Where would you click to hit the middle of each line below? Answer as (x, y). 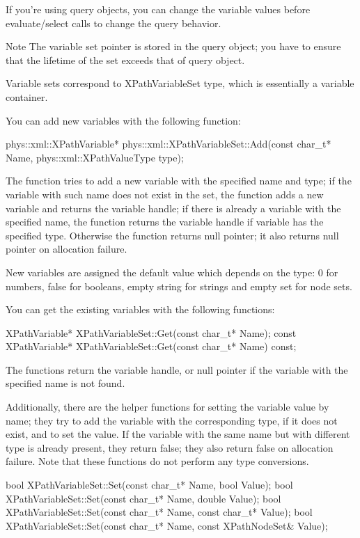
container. (27, 96)
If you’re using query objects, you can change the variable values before (158, 9)
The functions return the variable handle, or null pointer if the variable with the (177, 369)
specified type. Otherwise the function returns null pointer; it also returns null (172, 235)
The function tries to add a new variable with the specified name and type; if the (179, 181)
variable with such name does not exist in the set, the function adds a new (165, 194)
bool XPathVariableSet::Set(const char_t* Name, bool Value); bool (149, 485)
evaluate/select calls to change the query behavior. (114, 23)
